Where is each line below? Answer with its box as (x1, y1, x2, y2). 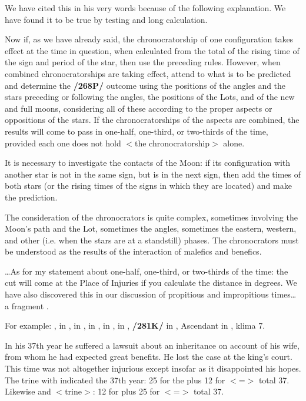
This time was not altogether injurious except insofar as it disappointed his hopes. (5, 362, 301, 375)
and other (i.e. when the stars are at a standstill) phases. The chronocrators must (5, 233, 299, 246)
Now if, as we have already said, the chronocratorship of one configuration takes (5, 33, 294, 45)
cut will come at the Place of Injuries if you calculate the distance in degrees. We (5, 276, 297, 289)
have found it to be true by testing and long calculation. (5, 13, 208, 25)
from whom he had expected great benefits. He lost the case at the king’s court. (5, 350, 292, 363)
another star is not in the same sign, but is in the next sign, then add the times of (5, 168, 301, 180)
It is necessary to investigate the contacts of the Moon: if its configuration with (5, 156, 291, 169)
